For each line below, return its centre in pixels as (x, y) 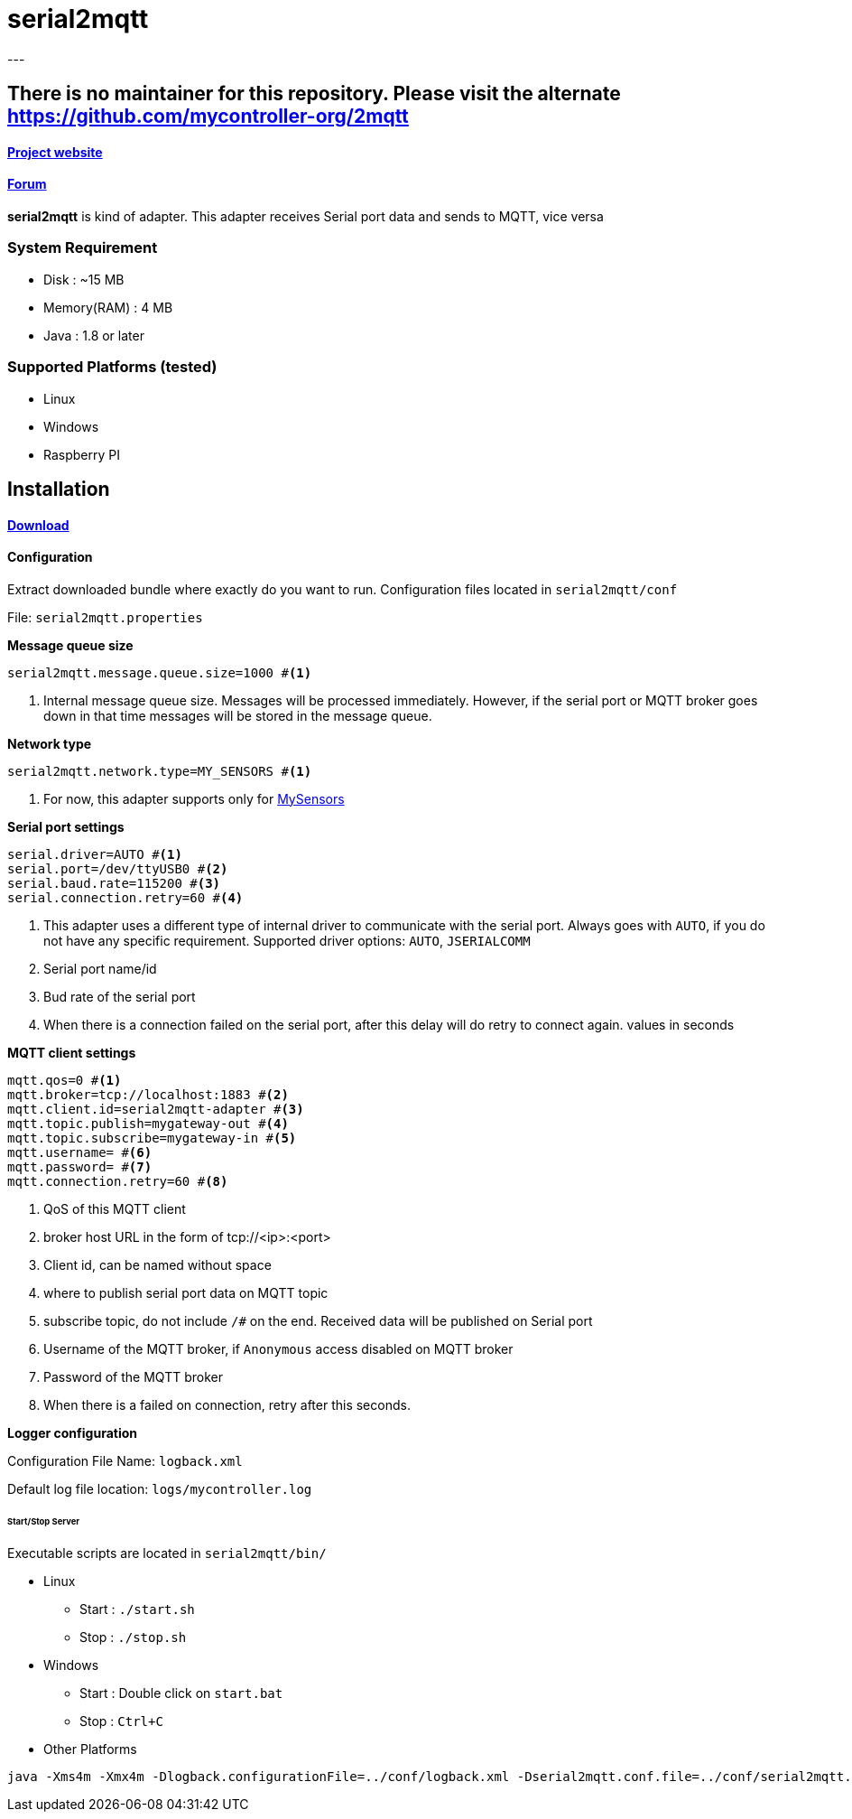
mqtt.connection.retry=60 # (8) (118, 1181)
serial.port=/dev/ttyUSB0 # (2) (118, 868)
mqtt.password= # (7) (80, 1166)
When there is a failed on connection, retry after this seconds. (227, 1404)
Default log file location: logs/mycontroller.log (160, 1488)
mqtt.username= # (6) (80, 1152)
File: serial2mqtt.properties (105, 617)
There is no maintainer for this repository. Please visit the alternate (314, 94)
